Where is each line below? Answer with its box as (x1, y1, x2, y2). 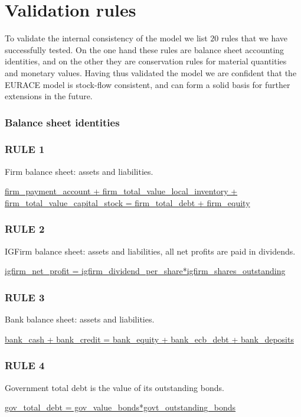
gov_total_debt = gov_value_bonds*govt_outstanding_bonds (5, 401, 236, 413)
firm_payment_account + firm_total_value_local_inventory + (5, 185, 238, 197)
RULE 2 (5, 221, 45, 236)
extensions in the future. (5, 90, 93, 102)
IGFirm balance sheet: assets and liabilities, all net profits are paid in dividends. (5, 245, 296, 257)
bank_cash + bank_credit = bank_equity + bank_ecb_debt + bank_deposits (5, 333, 294, 345)
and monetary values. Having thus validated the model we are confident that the (5, 66, 297, 79)
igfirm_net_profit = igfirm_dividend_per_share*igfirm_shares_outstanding (5, 265, 286, 277)
